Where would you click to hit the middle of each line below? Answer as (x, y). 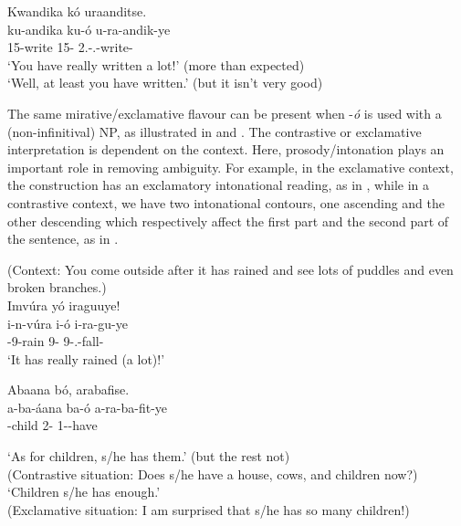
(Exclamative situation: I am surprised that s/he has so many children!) (209, 509)
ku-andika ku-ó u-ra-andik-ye (89, 29)
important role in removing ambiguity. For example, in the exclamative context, (230, 167)
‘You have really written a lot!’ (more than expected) (156, 64)
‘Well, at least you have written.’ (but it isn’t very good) (165, 83)
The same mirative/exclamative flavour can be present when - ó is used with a (225, 113)
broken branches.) (57, 287)
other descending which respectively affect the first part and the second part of (228, 221)
